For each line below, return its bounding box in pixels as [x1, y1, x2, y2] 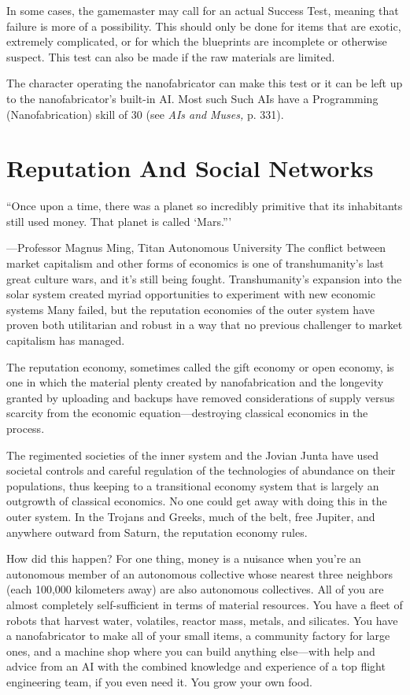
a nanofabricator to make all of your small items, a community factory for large [6, 627, 390, 644]
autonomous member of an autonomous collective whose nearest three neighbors [6, 565, 393, 582]
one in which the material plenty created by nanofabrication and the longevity [6, 374, 384, 390]
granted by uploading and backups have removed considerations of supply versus [6, 389, 395, 405]
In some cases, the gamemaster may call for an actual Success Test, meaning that [6, 2, 399, 18]
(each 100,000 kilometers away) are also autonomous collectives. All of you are [6, 581, 384, 597]
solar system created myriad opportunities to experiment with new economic [6, 286, 376, 302]
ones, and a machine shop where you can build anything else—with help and [6, 642, 375, 659]
